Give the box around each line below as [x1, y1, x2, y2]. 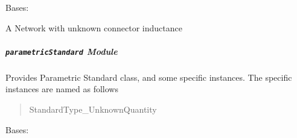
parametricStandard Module [5, 45, 118, 57]
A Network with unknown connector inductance [5, 21, 182, 34]
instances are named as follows [5, 83, 118, 95]
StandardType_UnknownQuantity [29, 103, 157, 115]
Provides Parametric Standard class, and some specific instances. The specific [5, 71, 292, 83]
